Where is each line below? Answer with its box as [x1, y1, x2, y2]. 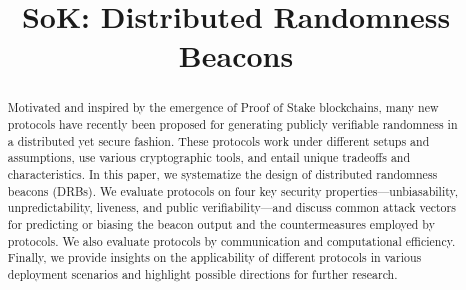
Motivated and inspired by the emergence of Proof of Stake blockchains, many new [7, 99, 439, 116]
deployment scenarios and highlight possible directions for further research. [7, 265, 398, 282]
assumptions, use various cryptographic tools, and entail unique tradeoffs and [7, 149, 411, 166]
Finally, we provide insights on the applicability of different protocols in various [7, 249, 422, 266]
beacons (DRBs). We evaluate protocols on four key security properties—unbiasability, [7, 182, 459, 199]
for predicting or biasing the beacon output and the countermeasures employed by [7, 215, 435, 232]
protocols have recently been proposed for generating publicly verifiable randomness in [7, 116, 458, 133]
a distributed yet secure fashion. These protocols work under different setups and [7, 132, 430, 149]
